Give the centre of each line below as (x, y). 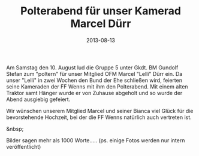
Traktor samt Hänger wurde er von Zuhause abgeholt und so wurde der (94, 93)
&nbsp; (15, 129)
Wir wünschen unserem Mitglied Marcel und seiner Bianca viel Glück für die (100, 111)
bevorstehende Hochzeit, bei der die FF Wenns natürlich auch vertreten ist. (99, 117)
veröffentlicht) (24, 146)
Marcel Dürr (101, 24)
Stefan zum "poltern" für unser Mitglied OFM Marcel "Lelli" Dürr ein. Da (94, 74)
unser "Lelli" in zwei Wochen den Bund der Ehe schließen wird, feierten (94, 80)
